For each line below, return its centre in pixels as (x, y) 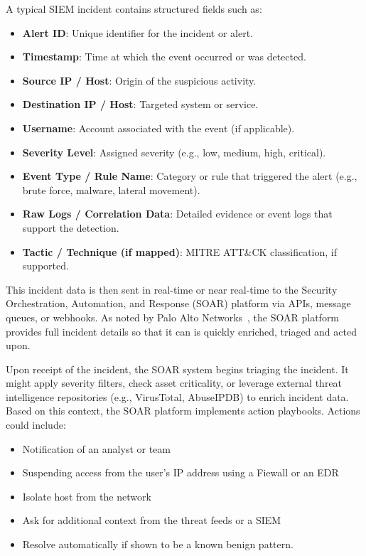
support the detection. (71, 227)
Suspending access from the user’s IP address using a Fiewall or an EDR (181, 472)
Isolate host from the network (87, 496)
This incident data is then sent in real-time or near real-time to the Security (172, 289)
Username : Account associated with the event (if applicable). (158, 128)
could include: (36, 425)
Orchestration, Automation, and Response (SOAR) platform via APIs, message (178, 303)
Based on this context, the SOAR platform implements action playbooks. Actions (183, 411)
